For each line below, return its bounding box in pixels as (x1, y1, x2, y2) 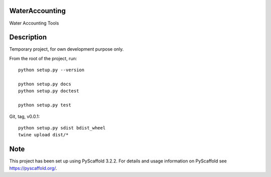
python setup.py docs (18, 81, 71, 87)
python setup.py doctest (18, 88, 79, 94)
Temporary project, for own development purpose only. (9, 46, 124, 52)
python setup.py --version (18, 67, 85, 73)
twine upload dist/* (18, 132, 69, 138)
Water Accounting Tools (9, 20, 59, 26)
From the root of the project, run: (9, 55, 77, 61)
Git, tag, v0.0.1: (9, 113, 40, 119)
